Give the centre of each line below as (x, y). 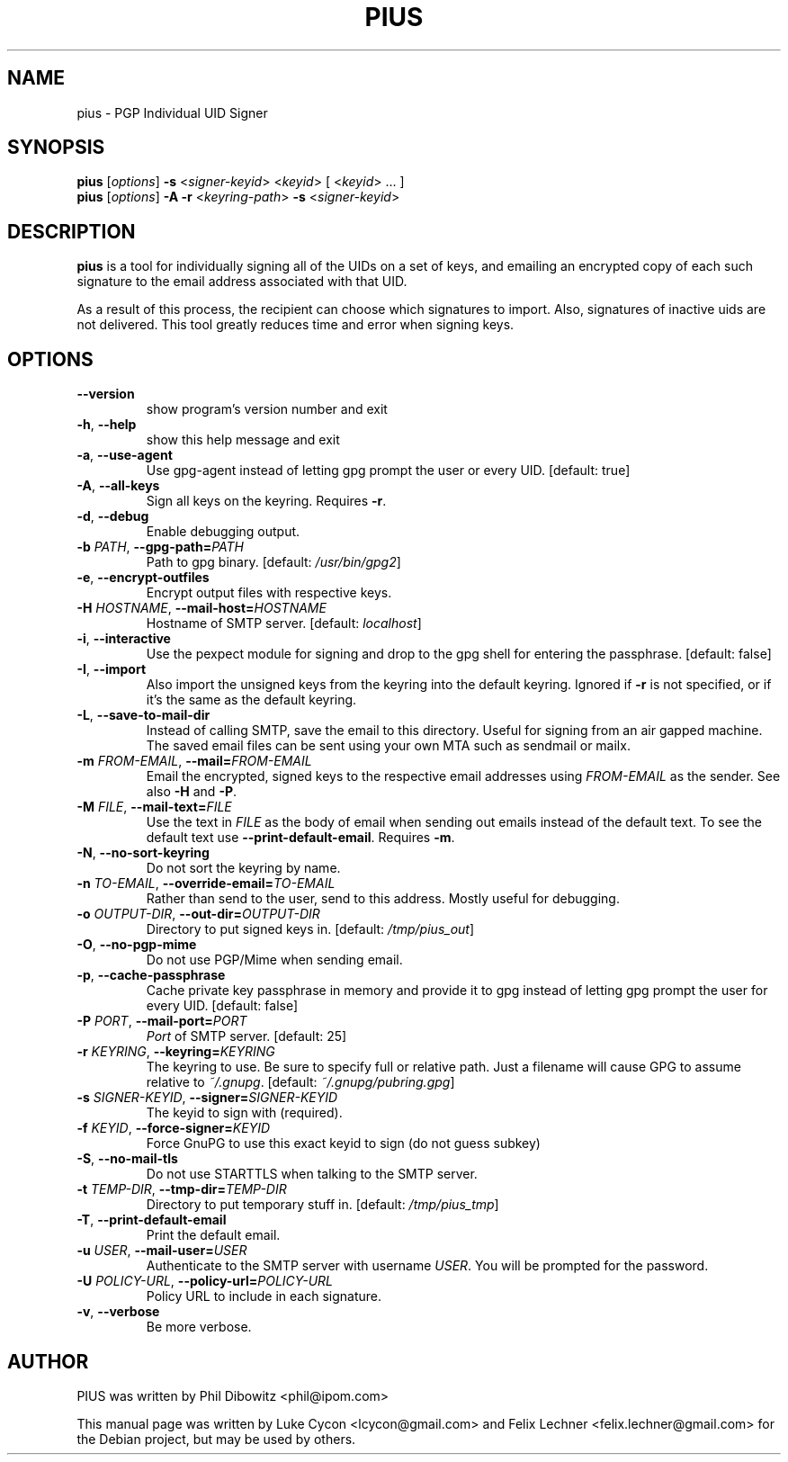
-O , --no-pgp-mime (137, 945)
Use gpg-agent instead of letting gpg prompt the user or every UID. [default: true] (388, 471)
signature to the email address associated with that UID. (242, 282)
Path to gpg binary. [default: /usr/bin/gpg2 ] (273, 562)
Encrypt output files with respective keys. (269, 593)
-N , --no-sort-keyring (143, 853)
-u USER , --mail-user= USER (162, 1251)
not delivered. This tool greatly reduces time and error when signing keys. (295, 325)
